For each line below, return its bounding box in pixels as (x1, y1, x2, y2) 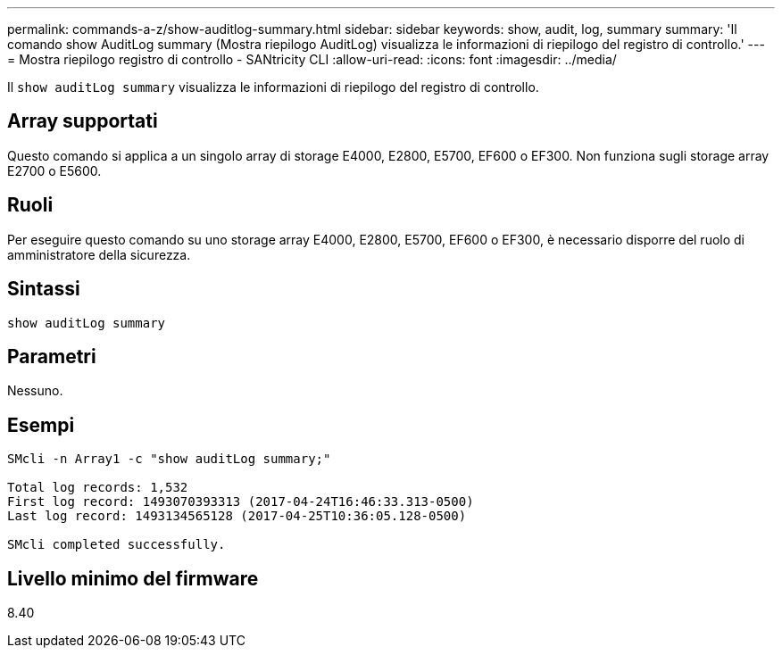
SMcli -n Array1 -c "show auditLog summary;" (7, 452, 331, 467)
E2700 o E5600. (7, 162, 102, 178)
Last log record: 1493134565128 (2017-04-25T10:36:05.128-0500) (7, 509, 467, 524)
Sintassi (7, 278, 80, 301)
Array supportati (7, 110, 158, 133)
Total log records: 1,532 (7, 480, 188, 495)
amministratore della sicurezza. (7, 246, 191, 262)
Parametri (7, 344, 96, 368)
